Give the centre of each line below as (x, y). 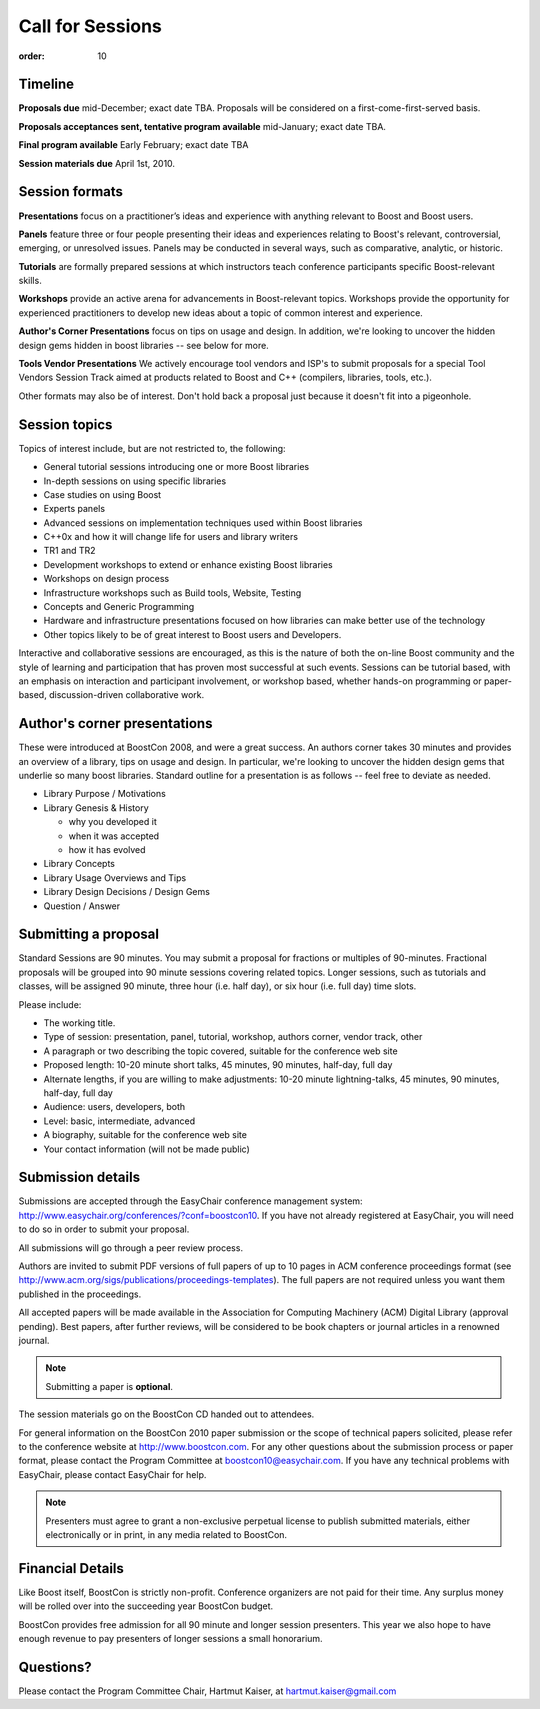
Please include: (50, 1004)
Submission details (79, 1177)
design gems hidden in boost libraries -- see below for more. (143, 345)
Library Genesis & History (96, 807)
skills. (30, 281)
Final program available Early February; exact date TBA (133, 145)
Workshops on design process (106, 579)
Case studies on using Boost (102, 494)
